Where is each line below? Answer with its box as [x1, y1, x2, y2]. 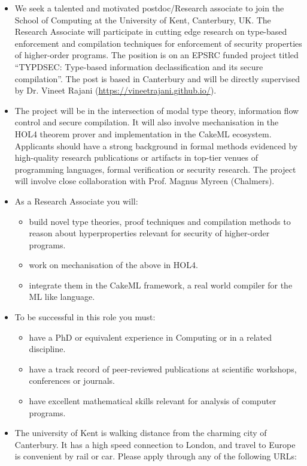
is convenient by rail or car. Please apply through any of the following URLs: [14, 450, 297, 462]
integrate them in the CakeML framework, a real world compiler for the [29, 278, 293, 291]
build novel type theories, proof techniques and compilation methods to [29, 215, 291, 227]
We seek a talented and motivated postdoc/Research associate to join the [14, 2, 284, 14]
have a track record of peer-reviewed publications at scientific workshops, [29, 362, 297, 375]
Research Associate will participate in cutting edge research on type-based [14, 25, 287, 38]
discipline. [29, 342, 66, 355]
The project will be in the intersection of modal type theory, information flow [14, 104, 299, 116]
